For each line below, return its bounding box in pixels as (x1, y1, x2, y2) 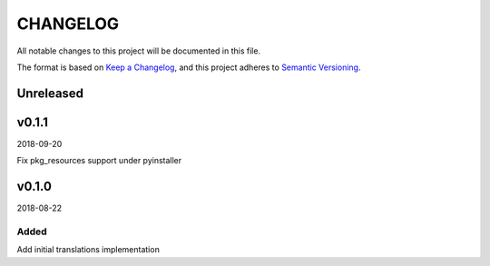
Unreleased (16, 85, 84, 101)
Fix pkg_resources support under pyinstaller (16, 155, 182, 166)
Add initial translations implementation (16, 244, 161, 255)
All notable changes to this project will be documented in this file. (16, 45, 261, 56)
